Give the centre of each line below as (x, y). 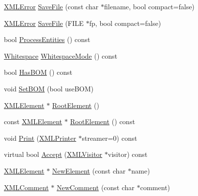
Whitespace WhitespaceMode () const (61, 55)
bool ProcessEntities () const (47, 39)
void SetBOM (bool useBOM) (49, 88)
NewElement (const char (89, 170)
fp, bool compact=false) (125, 23)
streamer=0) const (110, 138)
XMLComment (26, 187)
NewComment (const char (96, 187)
